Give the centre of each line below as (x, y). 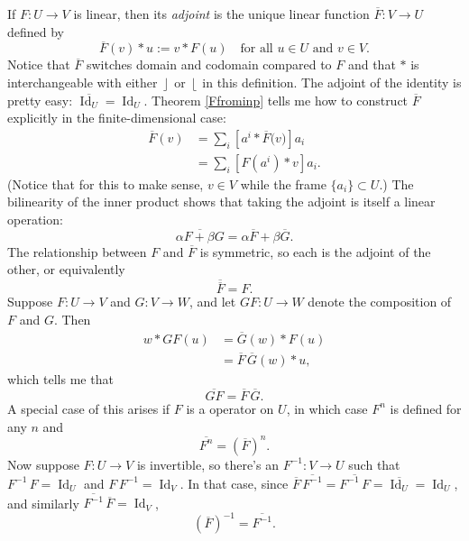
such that (374, 464)
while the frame (283, 183)
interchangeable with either (83, 82)
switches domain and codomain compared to (209, 64)
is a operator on (230, 408)
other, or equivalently (66, 269)
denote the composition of (380, 302)
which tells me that (60, 379)
